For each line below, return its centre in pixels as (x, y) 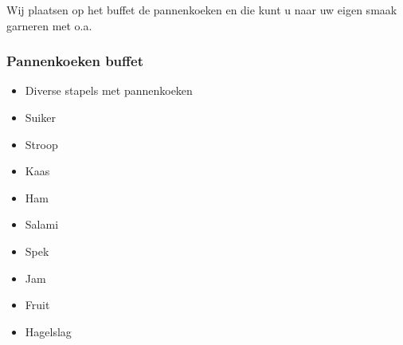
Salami (42, 224)
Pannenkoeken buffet (75, 61)
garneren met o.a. (49, 25)
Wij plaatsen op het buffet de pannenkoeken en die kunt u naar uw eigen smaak (202, 10)
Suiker (40, 117)
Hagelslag (48, 331)
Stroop (41, 144)
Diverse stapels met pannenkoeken (109, 90)
